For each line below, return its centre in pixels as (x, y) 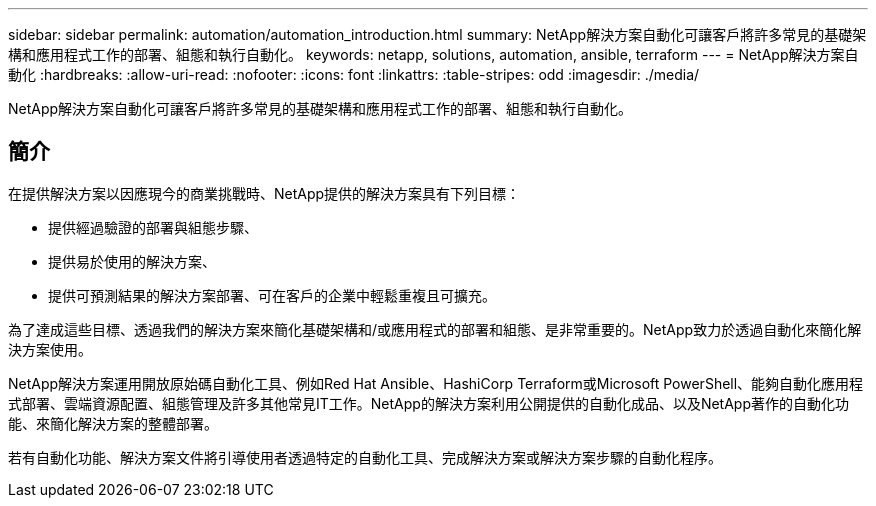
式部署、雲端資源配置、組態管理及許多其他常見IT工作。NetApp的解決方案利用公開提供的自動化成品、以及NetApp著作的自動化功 (428, 403)
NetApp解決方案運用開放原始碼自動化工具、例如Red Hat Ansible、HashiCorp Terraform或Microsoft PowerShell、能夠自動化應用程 (436, 383)
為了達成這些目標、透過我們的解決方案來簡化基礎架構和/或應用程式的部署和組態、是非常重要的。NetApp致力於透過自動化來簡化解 (435, 329)
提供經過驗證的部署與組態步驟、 (153, 227)
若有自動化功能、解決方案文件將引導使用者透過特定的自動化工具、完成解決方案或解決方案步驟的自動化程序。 (365, 457)
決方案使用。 (50, 349)
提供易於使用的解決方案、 (132, 261)
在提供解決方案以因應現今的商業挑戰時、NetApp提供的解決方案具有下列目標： (264, 193)
